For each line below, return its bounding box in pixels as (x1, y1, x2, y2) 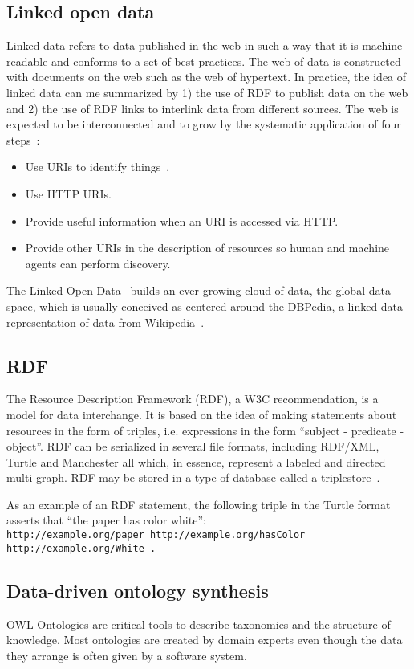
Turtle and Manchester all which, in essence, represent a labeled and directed (6, 453, 386, 470)
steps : (6, 131, 40, 148)
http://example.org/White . (6, 542, 156, 554)
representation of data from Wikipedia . (6, 313, 205, 330)
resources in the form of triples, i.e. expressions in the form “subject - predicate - (6, 422, 404, 439)
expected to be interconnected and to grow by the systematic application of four (6, 116, 401, 133)
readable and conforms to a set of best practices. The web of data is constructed (6, 52, 401, 69)
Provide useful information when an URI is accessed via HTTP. (25, 212, 339, 229)
